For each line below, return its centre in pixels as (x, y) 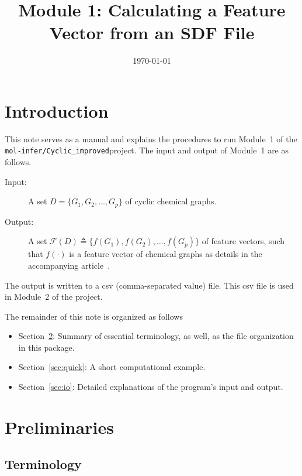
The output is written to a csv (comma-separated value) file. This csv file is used (149, 285)
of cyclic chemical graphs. (171, 201)
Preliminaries (59, 427)
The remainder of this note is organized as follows (94, 316)
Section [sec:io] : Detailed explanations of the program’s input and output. (151, 387)
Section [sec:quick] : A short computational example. (112, 367)
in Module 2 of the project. (54, 297)
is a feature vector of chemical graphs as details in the (166, 254)
